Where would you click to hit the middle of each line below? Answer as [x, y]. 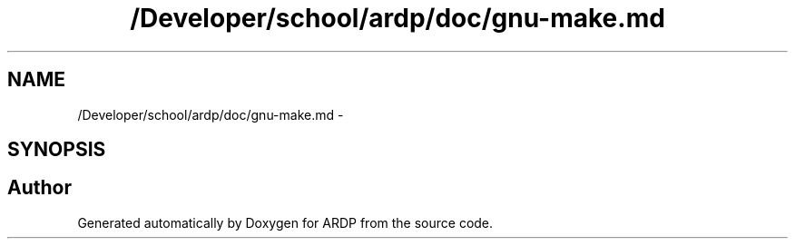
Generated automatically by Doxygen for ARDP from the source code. [285, 222]
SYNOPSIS [57, 150]
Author [39, 188]
